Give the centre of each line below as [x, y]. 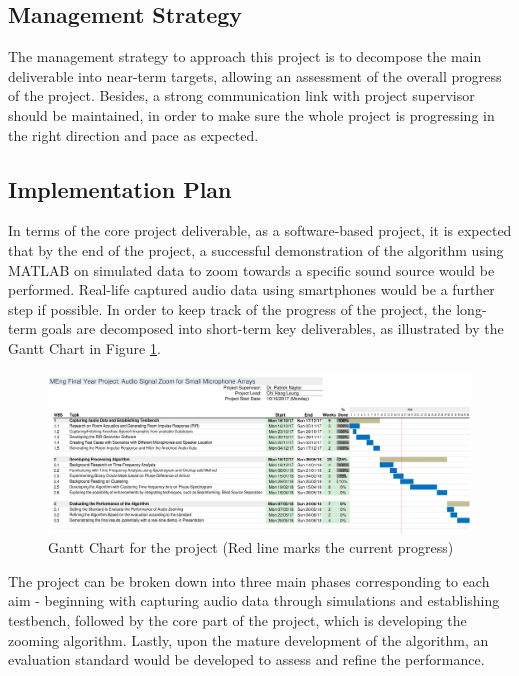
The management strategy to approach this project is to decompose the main [245, 56]
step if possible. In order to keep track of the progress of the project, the [230, 308]
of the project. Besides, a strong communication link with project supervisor [241, 95]
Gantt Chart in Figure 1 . [84, 347]
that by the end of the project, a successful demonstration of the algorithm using [256, 249]
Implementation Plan [120, 188]
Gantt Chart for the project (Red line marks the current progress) [251, 547]
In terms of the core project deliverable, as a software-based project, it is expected [260, 230]
